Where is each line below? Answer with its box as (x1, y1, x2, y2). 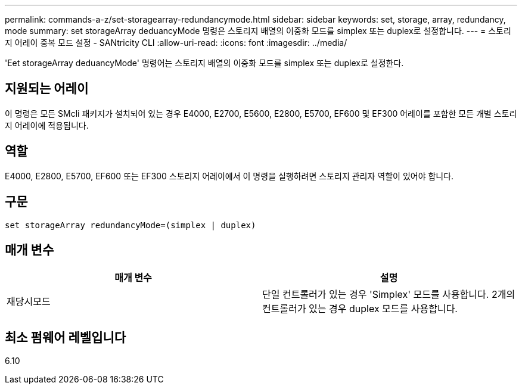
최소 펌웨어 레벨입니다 (5, 329, 126, 345)
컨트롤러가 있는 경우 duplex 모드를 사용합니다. (262, 303, 458, 315)
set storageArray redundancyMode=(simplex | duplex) (5, 220, 256, 230)
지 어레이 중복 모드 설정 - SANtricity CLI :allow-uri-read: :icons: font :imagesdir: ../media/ (5, 38, 347, 48)
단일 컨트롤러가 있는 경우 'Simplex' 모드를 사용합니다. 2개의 (262, 288, 515, 301)
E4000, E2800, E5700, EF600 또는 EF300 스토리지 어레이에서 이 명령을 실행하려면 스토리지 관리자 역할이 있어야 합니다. (5, 170, 454, 181)
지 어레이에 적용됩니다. (5, 120, 89, 130)
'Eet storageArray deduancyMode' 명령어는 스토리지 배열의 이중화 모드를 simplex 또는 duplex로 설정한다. (5, 58, 404, 68)
